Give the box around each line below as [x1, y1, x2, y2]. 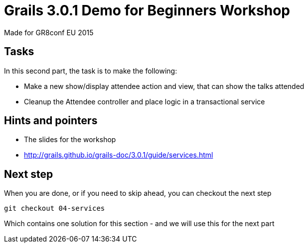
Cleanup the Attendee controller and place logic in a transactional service [24, 97, 265, 106]
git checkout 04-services [4, 204, 105, 213]
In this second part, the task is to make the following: [4, 66, 177, 75]
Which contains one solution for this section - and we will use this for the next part [4, 219, 275, 228]
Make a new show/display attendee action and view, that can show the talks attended [24, 82, 305, 90]
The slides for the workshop [24, 135, 116, 144]
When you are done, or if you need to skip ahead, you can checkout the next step [4, 189, 272, 198]
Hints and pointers [4, 114, 98, 127]
